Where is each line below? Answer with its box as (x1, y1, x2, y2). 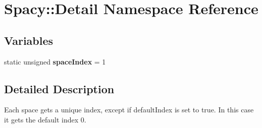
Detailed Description (4, 81, 115, 96)
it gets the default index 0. (4, 114, 86, 124)
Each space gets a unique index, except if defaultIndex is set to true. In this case (4, 104, 254, 115)
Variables (4, 32, 54, 48)
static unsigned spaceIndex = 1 (4, 56, 106, 67)
